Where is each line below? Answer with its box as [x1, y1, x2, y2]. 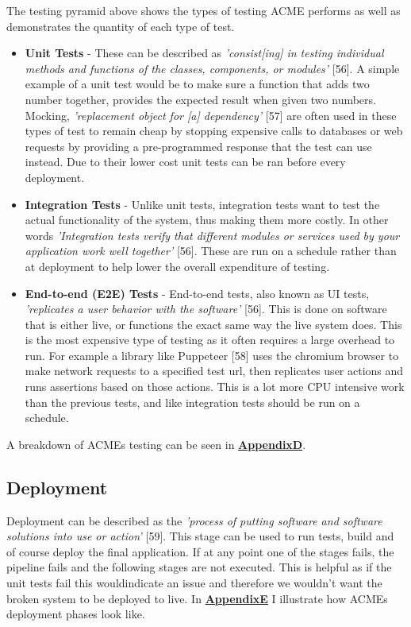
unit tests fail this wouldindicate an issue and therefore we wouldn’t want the [6, 575, 382, 591]
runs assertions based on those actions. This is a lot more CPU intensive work [25, 378, 405, 395]
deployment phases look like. [6, 606, 145, 622]
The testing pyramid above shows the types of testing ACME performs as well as [6, 2, 401, 18]
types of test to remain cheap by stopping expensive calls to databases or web [25, 122, 403, 139]
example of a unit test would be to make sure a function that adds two [25, 75, 370, 92]
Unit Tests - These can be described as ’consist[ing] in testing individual [25, 45, 384, 61]
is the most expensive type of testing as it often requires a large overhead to [25, 331, 395, 348]
